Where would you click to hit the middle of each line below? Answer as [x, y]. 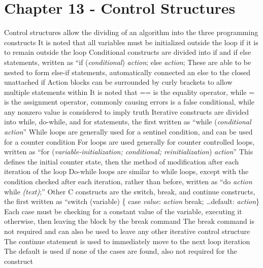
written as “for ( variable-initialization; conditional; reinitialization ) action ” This [129, 152]
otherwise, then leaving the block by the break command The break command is [129, 221]
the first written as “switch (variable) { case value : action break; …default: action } [132, 201]
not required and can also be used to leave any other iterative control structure [127, 231]
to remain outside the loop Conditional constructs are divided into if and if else [128, 52]
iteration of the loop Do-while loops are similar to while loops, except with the [126, 171]
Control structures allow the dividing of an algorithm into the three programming [131, 32]
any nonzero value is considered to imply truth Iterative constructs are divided [126, 111]
